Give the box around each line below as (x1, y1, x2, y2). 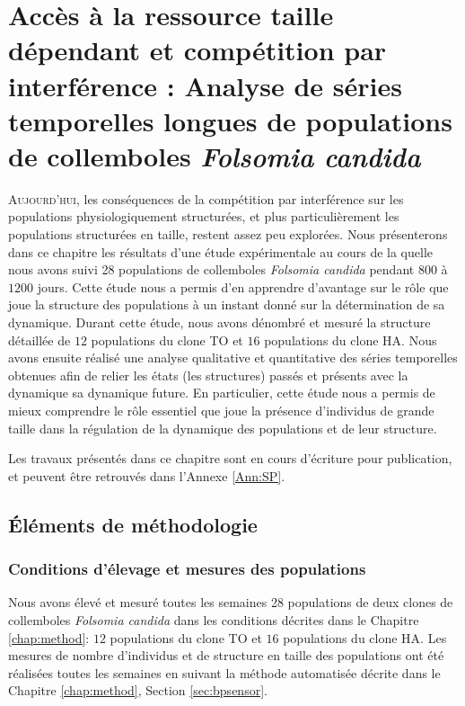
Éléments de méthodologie (8, 510, 258, 538)
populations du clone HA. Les (283, 628, 447, 647)
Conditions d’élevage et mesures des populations (8, 558, 366, 580)
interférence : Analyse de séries (8, 67, 402, 103)
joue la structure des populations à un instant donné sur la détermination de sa (8, 295, 445, 314)
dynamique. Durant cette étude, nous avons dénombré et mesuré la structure (8, 313, 431, 332)
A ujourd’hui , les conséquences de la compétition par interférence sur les (8, 189, 404, 208)
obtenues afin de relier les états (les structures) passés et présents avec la (8, 365, 408, 384)
